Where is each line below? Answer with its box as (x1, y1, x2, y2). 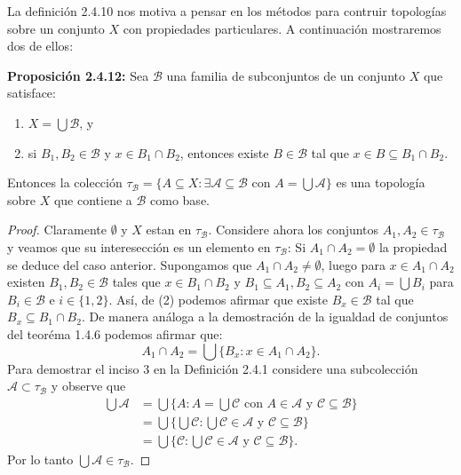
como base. (150, 190, 210, 209)
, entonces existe (179, 143, 269, 162)
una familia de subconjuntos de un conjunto (166, 66, 405, 84)
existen (7, 273, 45, 291)
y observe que (51, 376, 126, 395)
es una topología (336, 173, 425, 192)
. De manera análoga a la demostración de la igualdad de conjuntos (81, 307, 449, 326)
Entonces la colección (7, 173, 123, 192)
